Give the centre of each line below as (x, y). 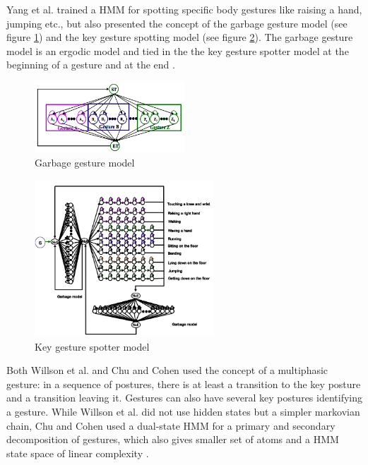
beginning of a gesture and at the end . (91, 65)
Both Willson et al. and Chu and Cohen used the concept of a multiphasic (167, 370)
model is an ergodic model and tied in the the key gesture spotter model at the (178, 50)
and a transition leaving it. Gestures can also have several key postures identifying (185, 398)
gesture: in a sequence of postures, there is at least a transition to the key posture (184, 384)
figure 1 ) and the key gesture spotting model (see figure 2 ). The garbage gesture (180, 37)
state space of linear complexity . (78, 453)
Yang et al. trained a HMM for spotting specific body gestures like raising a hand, (184, 9)
